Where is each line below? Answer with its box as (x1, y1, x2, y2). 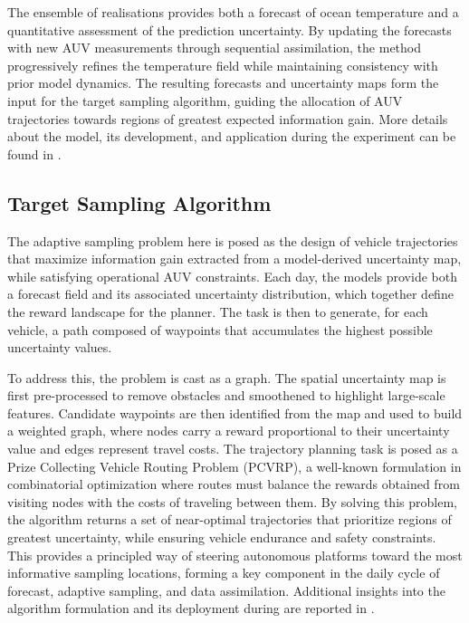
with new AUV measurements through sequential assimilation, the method (7, 38, 422, 57)
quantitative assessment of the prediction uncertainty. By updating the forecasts (7, 20, 452, 39)
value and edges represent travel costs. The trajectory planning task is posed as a (7, 439, 458, 458)
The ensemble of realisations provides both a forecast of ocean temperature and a (7, 3, 459, 21)
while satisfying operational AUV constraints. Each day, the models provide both (7, 266, 457, 285)
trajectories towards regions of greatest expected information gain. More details (7, 109, 448, 128)
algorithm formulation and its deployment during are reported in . (7, 599, 375, 618)
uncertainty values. (7, 338, 112, 357)
